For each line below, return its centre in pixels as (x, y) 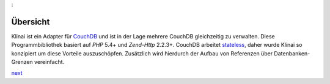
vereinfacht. (49, 62)
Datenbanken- (292, 53)
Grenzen (22, 62)
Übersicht (31, 22)
